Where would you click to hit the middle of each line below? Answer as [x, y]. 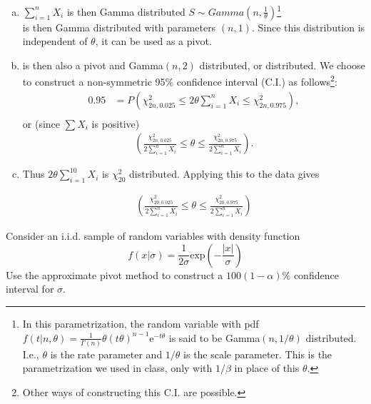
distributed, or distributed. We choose [282, 65]
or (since [41, 123]
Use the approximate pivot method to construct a [115, 274]
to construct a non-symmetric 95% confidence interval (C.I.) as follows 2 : [180, 81]
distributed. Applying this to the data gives [224, 174]
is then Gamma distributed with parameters [119, 27]
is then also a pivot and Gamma [93, 65]
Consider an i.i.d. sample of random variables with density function [153, 236]
